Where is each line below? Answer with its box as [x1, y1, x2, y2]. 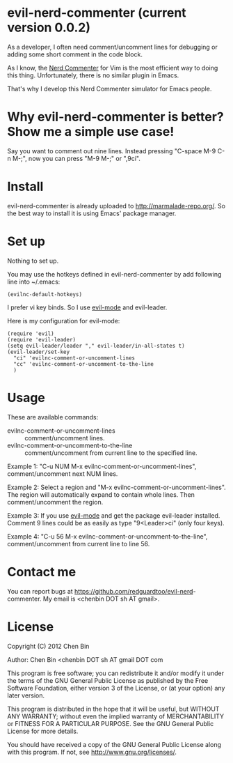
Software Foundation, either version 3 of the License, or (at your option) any [7, 684, 225, 692]
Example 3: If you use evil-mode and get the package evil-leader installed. [7, 511, 220, 520]
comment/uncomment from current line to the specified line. [24, 448, 198, 457]
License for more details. [7, 727, 79, 735]
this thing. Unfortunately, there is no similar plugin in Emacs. [7, 71, 179, 79]
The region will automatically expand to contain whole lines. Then [7, 490, 195, 499]
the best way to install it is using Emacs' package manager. [7, 209, 177, 217]
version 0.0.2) [7, 20, 91, 36]
